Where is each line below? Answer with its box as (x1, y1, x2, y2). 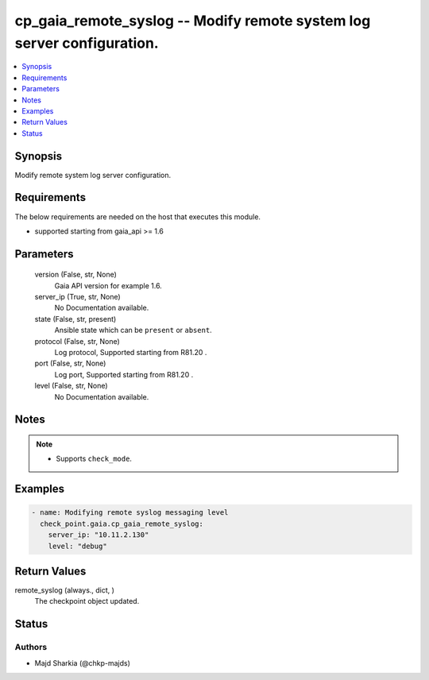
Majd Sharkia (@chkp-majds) (34, 658, 131, 667)
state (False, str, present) (34, 314, 117, 323)
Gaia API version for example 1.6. (54, 280, 162, 290)
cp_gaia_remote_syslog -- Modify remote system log (14, 12, 371, 29)
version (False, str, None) (34, 270, 117, 280)
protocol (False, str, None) (34, 336, 121, 346)
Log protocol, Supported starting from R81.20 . (54, 348, 207, 357)
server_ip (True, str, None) (34, 292, 121, 302)
